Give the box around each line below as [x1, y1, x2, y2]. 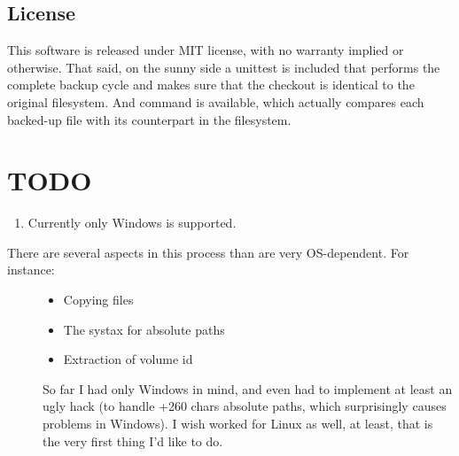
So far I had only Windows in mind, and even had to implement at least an [43, 379, 453, 398]
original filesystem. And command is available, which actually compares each [7, 92, 424, 111]
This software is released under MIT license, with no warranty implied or [7, 41, 404, 59]
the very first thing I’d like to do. [43, 431, 223, 450]
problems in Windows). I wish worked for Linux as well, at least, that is [43, 414, 433, 433]
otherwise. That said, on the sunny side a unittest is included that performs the [7, 58, 440, 76]
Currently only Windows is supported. [27, 213, 237, 232]
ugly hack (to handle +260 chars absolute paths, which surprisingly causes [43, 397, 447, 415]
